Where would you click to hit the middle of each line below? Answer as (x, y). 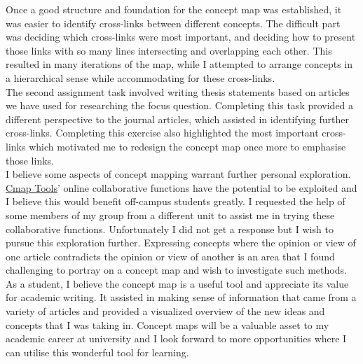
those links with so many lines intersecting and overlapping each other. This (169, 50)
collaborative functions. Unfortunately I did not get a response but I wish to (170, 229)
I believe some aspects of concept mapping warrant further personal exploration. (178, 174)
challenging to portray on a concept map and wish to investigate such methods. (176, 270)
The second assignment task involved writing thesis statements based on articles (178, 91)
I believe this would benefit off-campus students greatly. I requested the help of (176, 201)
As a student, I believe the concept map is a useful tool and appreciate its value (177, 283)
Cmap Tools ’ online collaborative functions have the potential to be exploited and (181, 187)
